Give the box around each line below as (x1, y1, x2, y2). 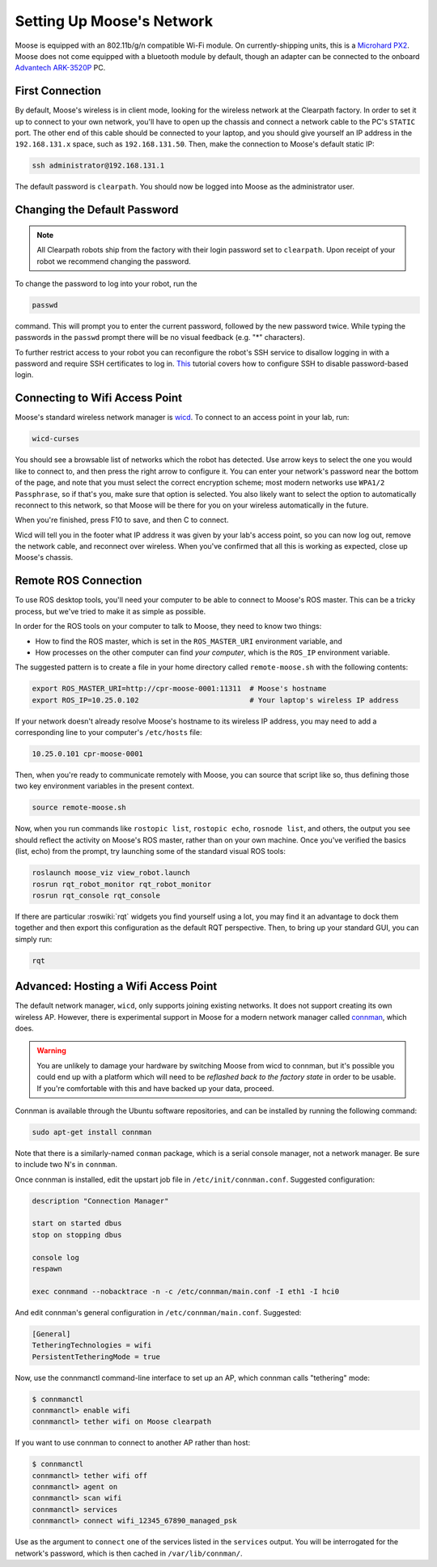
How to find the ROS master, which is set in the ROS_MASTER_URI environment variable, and (35, 636, 343, 646)
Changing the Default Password (15, 203, 179, 217)
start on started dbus (32, 1219, 122, 1228)
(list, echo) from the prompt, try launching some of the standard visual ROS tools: (15, 847, 286, 856)
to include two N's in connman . (15, 1160, 117, 1170)
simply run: (15, 934, 53, 944)
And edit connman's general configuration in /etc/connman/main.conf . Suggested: (15, 1307, 302, 1317)
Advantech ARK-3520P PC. (15, 63, 106, 73)
